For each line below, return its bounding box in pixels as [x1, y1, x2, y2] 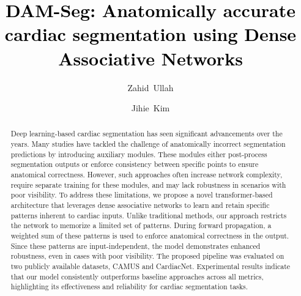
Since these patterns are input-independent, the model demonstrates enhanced [10, 240, 261, 251]
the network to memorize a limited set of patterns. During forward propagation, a [10, 220, 272, 231]
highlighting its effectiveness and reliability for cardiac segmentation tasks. [10, 281, 248, 292]
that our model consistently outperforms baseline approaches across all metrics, [10, 271, 264, 281]
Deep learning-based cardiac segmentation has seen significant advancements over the [10, 128, 283, 139]
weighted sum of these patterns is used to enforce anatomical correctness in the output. [10, 231, 289, 241]
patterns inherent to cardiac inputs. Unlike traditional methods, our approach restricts [10, 210, 287, 220]
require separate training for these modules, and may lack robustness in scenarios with [10, 179, 286, 190]
